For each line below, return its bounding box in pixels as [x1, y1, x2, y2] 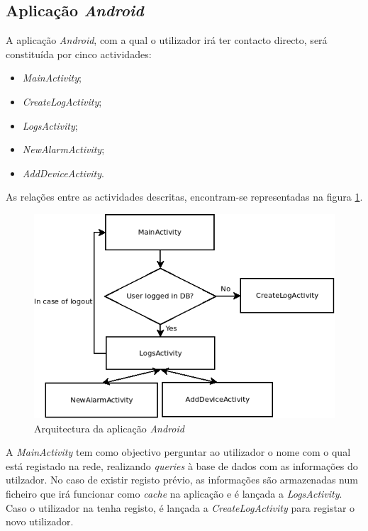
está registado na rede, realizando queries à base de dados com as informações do [6, 458, 358, 473]
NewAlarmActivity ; [22, 142, 105, 157]
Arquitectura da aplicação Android [34, 420, 184, 435]
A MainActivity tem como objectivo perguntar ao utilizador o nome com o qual [6, 445, 351, 459]
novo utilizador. [6, 514, 74, 529]
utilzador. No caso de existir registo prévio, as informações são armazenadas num [6, 472, 358, 487]
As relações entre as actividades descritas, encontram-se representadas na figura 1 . [6, 189, 363, 204]
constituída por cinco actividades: [6, 46, 152, 61]
